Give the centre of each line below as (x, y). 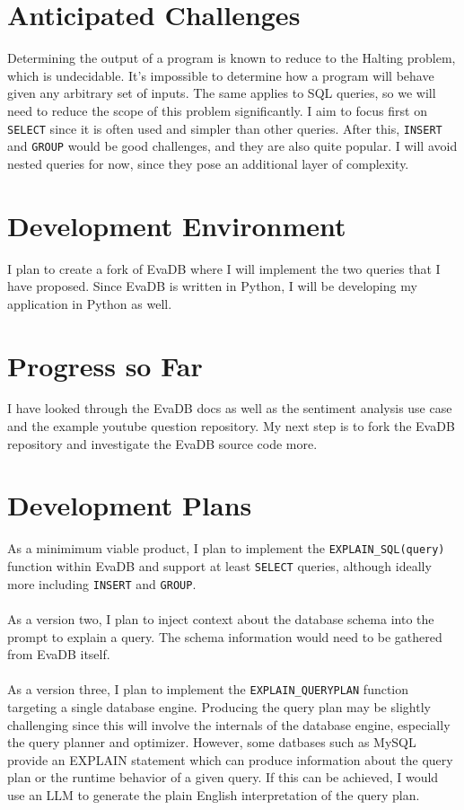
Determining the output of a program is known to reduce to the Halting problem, (232, 58)
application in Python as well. (90, 303)
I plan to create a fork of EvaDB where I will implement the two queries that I (224, 268)
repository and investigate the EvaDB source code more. (162, 443)
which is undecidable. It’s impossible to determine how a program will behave (221, 75)
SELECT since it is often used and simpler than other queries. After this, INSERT (225, 128)
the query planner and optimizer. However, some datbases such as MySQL (212, 742)
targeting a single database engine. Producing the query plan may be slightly (219, 706)
